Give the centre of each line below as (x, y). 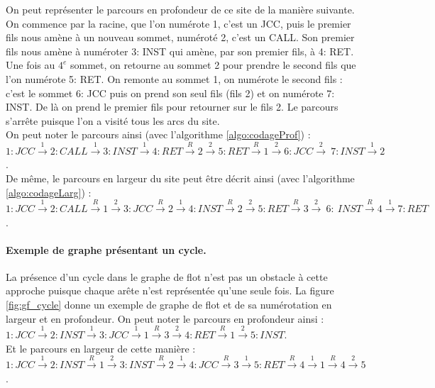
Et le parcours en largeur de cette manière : (101, 348)
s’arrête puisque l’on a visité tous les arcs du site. (113, 120)
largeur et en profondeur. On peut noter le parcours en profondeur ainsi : (165, 318)
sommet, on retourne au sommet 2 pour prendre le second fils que (213, 65)
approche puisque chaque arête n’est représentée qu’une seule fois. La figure (170, 290)
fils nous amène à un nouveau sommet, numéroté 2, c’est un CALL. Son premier (180, 37)
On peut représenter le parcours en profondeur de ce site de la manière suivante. (180, 9)
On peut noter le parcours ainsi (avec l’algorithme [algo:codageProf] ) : (158, 134)
